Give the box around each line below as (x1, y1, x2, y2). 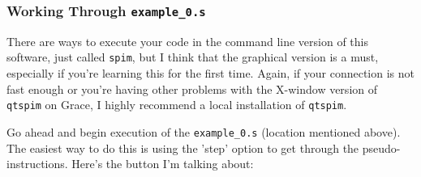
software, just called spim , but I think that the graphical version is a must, (6, 48, 379, 65)
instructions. (6, 155, 68, 172)
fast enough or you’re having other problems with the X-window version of (6, 80, 378, 97)
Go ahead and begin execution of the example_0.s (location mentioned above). (6, 123, 401, 140)
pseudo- (362, 139, 401, 156)
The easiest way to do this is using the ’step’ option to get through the (6, 139, 359, 156)
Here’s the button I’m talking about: (71, 155, 254, 172)
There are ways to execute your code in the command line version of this (6, 32, 368, 49)
